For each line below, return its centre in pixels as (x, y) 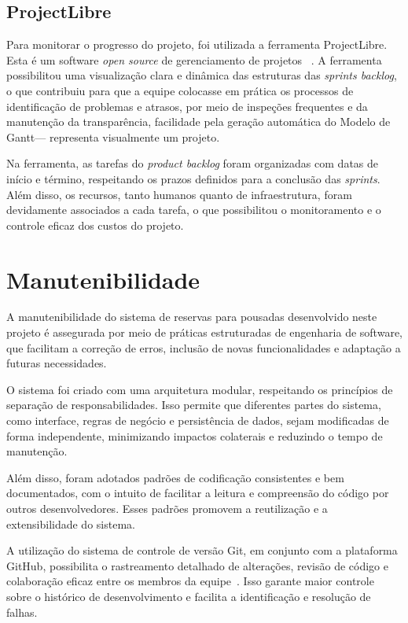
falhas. (22, 612)
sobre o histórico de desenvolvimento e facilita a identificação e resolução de (189, 596)
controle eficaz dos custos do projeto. (95, 225)
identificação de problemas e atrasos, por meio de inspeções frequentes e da (187, 106)
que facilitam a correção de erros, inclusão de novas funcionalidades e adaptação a (204, 347)
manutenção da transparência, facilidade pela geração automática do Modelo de (198, 122)
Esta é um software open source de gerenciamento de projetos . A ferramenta (194, 59)
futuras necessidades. (57, 363)
